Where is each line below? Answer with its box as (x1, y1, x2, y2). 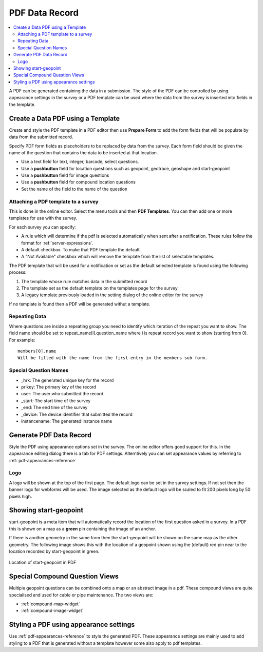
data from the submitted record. (9, 134, 73, 140)
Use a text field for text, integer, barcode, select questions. (21, 159, 139, 164)
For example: (9, 337, 36, 343)
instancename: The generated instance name (21, 418, 112, 424)
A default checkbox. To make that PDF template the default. (21, 246, 141, 252)
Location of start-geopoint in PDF (9, 559, 76, 566)
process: (9, 269, 27, 275)
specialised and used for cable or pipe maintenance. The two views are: (9, 592, 153, 598)
